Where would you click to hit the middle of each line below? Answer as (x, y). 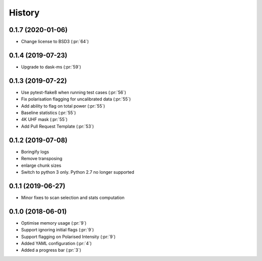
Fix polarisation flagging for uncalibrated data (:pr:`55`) (76, 99)
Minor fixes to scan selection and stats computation (73, 197)
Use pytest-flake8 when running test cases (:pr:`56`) (74, 92)
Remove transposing (42, 159)
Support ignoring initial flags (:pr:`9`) (57, 230)
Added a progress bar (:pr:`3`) (51, 250)
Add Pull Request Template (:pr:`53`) (57, 126)
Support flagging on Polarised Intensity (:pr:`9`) (68, 237)
